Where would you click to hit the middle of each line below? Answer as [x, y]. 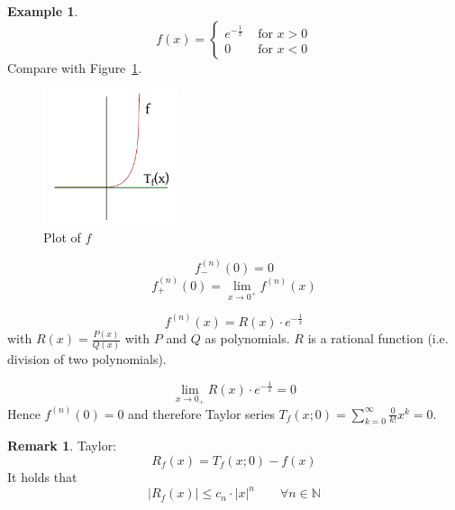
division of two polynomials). [87, 359]
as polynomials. [247, 338]
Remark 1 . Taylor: [62, 446]
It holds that [42, 476]
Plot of [62, 237]
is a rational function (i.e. [378, 338]
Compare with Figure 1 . [75, 67]
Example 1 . [43, 11]
